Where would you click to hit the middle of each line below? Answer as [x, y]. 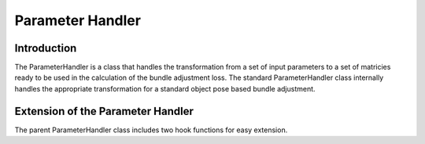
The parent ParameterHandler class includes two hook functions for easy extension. [151, 130]
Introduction [46, 48]
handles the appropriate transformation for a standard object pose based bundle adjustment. [165, 88]
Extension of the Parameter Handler [104, 111]
